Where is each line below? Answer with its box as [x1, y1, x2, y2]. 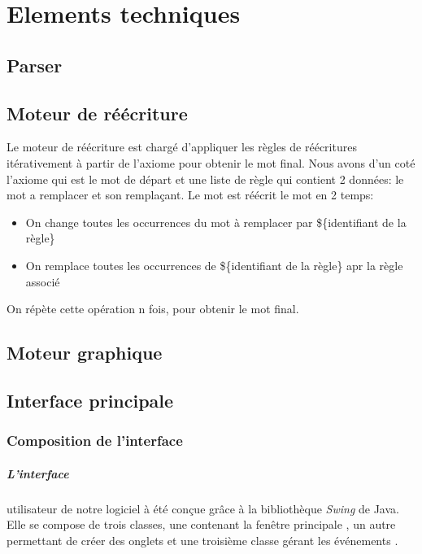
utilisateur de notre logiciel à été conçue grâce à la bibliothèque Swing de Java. [7, 499, 399, 517]
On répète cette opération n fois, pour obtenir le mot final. [7, 300, 299, 317]
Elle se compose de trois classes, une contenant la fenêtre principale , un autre [7, 516, 396, 533]
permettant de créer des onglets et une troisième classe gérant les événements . [7, 531, 398, 548]
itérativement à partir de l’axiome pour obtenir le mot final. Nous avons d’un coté [7, 154, 415, 171]
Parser [7, 52, 63, 77]
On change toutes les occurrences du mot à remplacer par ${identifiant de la [25, 213, 407, 230]
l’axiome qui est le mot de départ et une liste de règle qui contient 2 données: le [7, 170, 404, 187]
